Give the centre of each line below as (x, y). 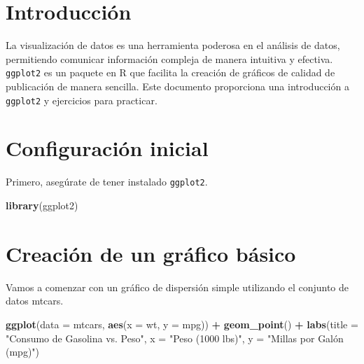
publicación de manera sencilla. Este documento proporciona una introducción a (177, 86)
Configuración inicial (107, 148)
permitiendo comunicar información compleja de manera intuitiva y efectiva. (169, 58)
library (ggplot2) (42, 205)
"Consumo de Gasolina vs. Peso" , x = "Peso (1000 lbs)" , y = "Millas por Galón (175, 338)
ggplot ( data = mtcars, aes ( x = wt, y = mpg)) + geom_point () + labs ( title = (182, 324)
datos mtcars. (35, 301)
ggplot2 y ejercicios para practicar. (82, 100)
